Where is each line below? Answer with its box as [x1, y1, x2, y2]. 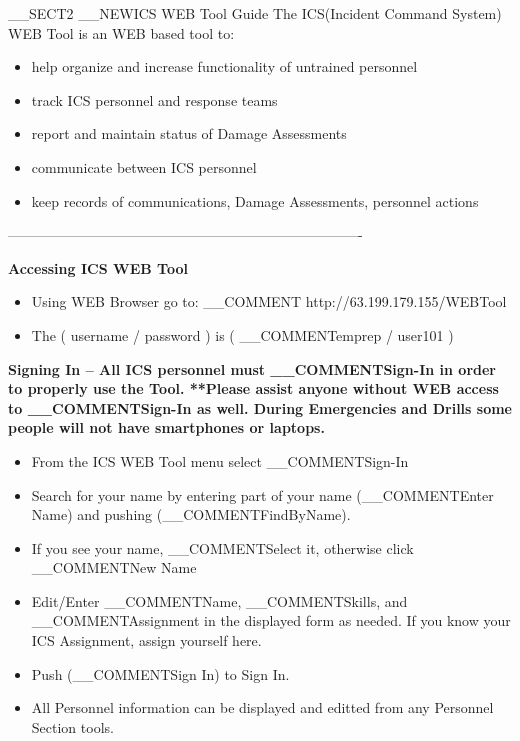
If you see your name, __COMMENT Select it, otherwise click [31, 537, 414, 558]
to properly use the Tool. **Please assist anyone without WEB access [8, 378, 499, 399]
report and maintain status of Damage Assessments [31, 123, 347, 144]
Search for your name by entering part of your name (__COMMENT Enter [31, 484, 494, 505]
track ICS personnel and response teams [31, 89, 278, 110]
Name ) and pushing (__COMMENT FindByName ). [31, 504, 351, 525]
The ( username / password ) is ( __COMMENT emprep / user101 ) [31, 324, 454, 345]
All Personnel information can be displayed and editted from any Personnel [31, 697, 494, 718]
